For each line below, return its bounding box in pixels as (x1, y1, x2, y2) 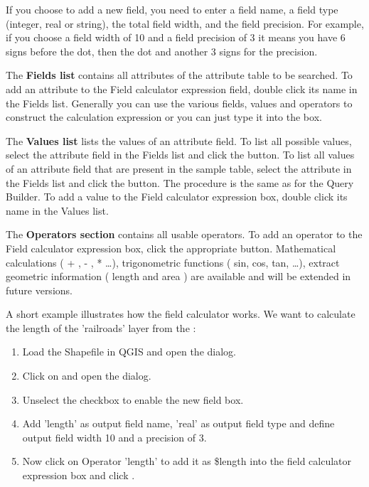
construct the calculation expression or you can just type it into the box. (6, 109, 322, 124)
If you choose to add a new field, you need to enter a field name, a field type (6, 2, 338, 16)
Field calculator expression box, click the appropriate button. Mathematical (6, 240, 336, 255)
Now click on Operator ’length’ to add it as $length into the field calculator (22, 454, 352, 469)
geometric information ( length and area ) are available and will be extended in (6, 269, 351, 284)
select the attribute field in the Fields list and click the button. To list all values (6, 147, 355, 162)
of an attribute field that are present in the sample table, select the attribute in (6, 161, 352, 176)
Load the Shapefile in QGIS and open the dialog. (22, 344, 236, 359)
